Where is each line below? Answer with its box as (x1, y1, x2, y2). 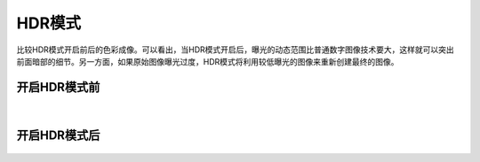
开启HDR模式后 (16, 128, 100, 143)
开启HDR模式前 (16, 80, 100, 95)
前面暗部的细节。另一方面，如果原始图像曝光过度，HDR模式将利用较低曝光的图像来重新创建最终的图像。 (16, 56, 399, 66)
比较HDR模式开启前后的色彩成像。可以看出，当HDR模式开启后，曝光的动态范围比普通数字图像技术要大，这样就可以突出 (16, 44, 455, 55)
